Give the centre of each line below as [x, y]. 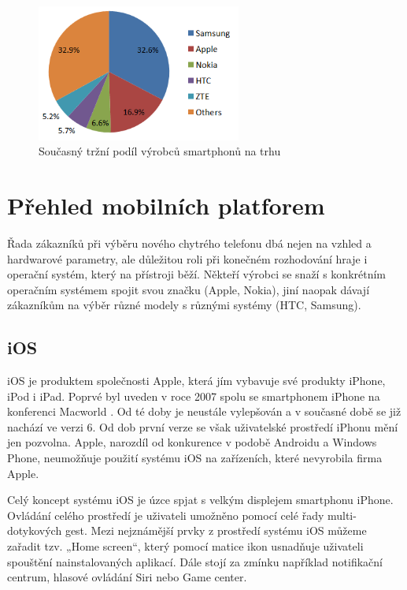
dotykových [35, 530]
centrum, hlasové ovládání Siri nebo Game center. [127, 577]
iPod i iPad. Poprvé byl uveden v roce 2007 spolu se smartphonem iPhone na [194, 396]
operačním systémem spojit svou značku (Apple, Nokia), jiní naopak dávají [189, 289]
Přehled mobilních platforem [166, 205]
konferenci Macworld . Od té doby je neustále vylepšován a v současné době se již [204, 411]
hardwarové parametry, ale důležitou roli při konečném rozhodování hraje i [187, 258]
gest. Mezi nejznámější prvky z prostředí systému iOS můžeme [216, 530]
